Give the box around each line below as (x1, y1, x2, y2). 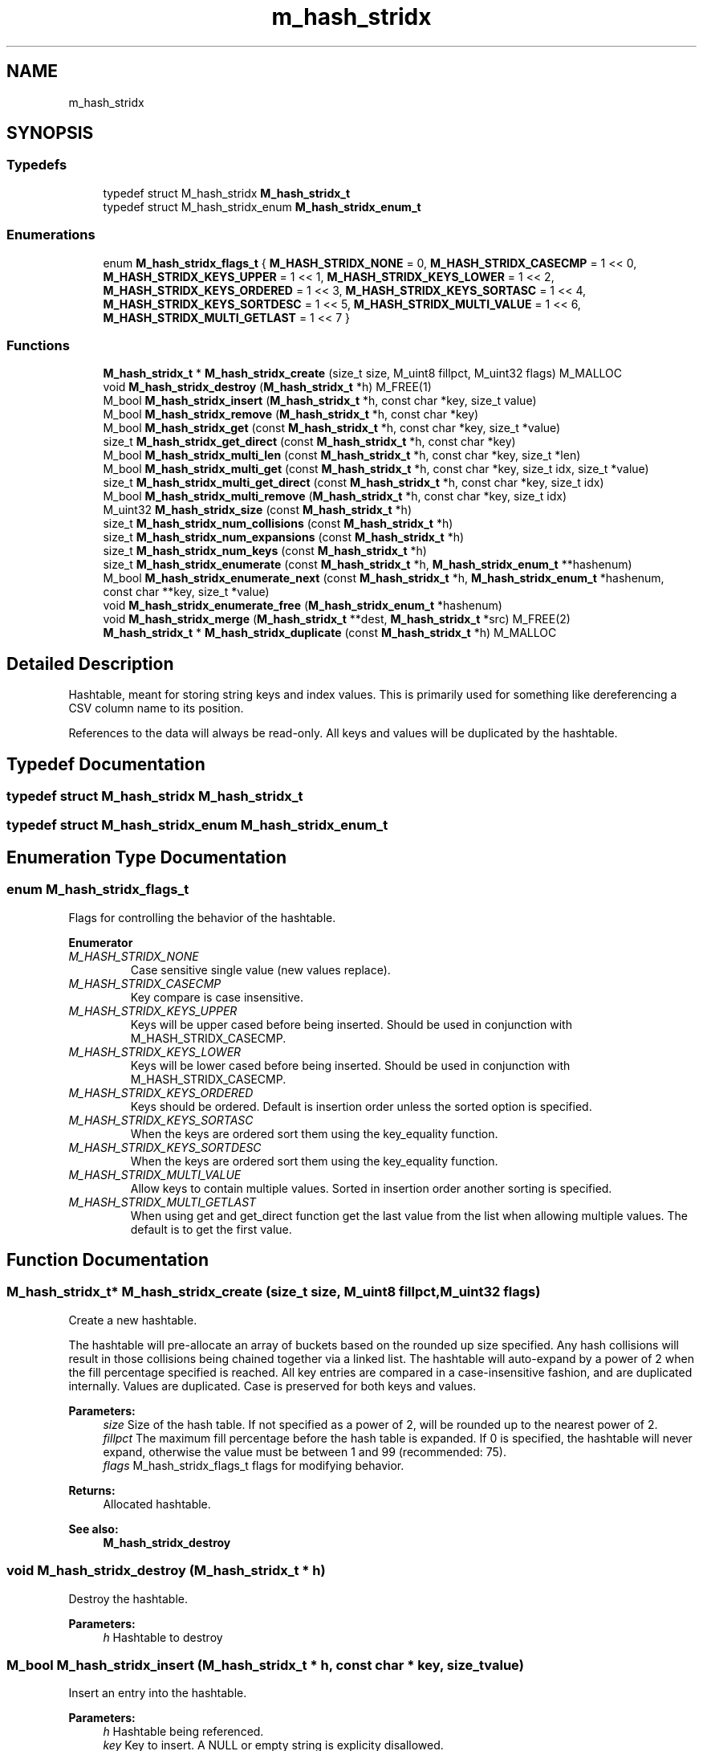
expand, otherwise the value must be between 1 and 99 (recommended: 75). (103, 1444, 506, 1459)
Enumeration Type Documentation (6, 847, 286, 867)
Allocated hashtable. (103, 1496, 211, 1511)
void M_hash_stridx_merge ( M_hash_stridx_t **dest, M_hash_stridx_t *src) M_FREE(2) (103, 612, 571, 627)
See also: (68, 1521, 119, 1536)
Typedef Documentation (6, 753, 205, 774)
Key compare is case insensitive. (130, 990, 303, 1004)
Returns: (68, 1483, 116, 1497)
